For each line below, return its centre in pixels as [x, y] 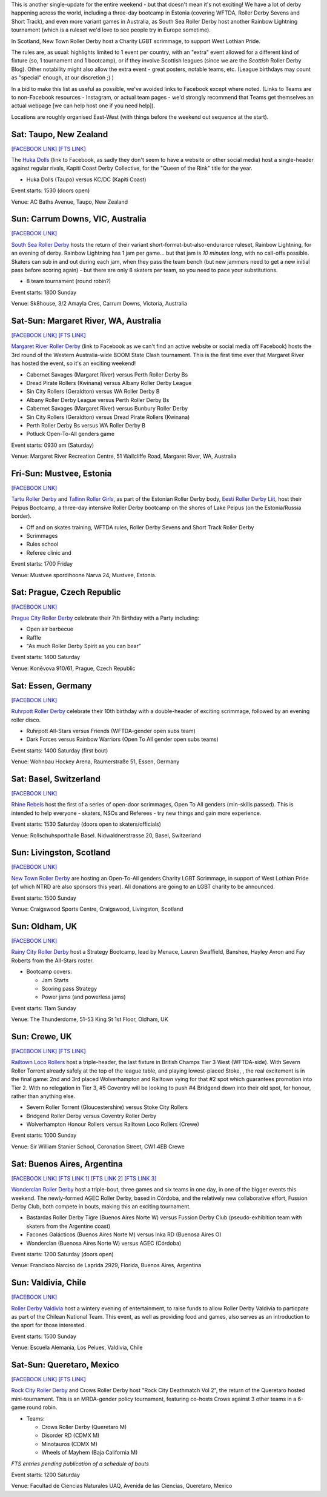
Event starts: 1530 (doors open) [51, 190]
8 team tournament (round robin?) [69, 281]
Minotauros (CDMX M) [70, 1444]
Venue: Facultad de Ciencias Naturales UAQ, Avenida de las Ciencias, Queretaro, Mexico [122, 1486]
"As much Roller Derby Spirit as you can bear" [84, 646]
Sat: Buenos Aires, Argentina [67, 1164]
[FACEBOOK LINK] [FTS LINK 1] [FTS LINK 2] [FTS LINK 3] [84, 1178]
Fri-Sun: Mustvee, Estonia [61, 473]
